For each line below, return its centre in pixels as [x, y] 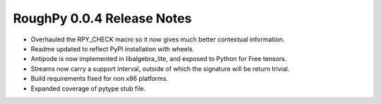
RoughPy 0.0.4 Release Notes [102, 18]
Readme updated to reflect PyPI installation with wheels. [113, 48]
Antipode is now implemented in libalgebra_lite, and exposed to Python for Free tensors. [159, 59]
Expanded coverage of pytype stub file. [88, 89]
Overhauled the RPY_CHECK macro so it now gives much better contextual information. [158, 39]
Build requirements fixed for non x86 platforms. [99, 79]
